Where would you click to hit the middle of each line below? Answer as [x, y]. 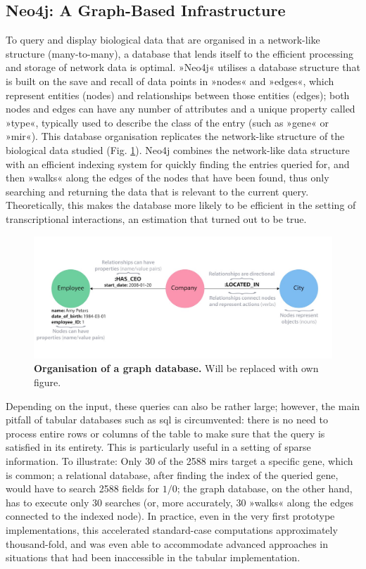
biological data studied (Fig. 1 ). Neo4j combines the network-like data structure [178, 149]
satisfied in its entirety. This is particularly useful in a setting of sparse [158, 447]
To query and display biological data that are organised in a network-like [163, 40]
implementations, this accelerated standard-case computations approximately [172, 529]
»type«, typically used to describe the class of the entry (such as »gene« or [168, 122]
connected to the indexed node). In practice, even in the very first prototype [170, 516]
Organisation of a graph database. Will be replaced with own [176, 368]
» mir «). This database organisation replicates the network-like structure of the [175, 136]
